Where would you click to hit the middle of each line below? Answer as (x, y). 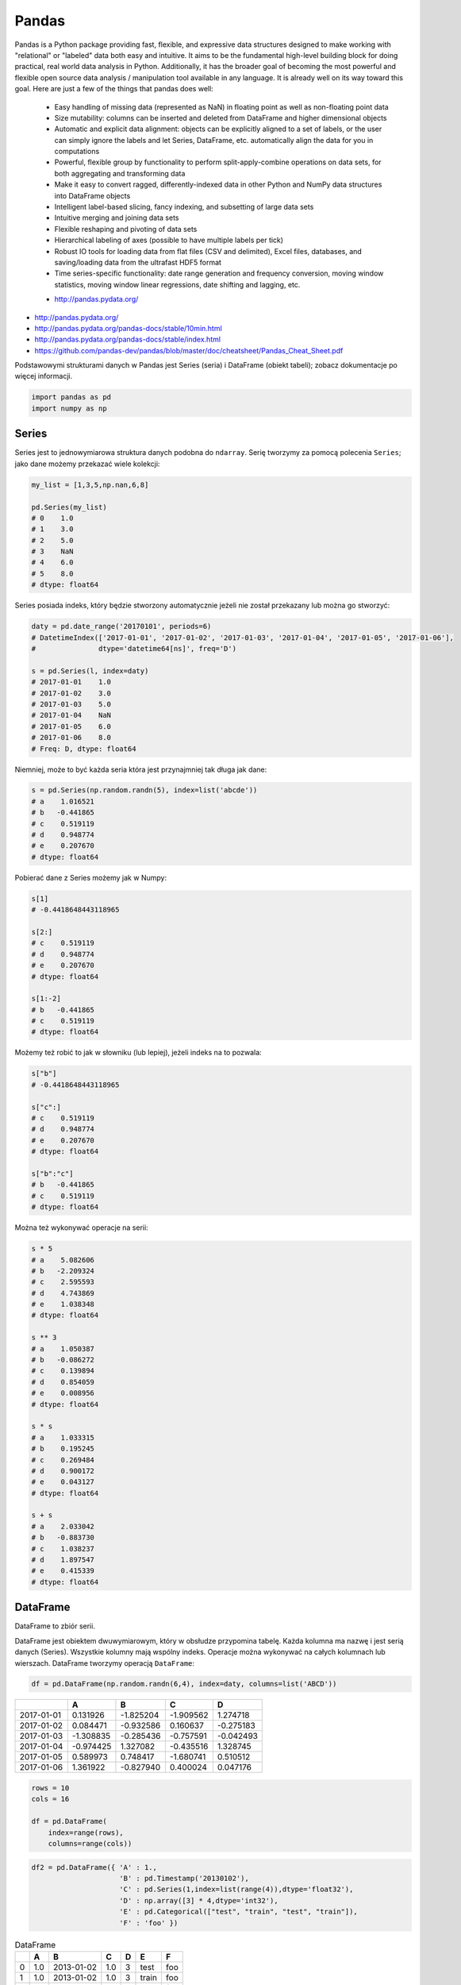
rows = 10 (50, 1788)
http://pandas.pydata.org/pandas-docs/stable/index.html (128, 339)
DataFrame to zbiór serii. (55, 1626)
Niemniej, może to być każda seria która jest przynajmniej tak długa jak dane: (141, 769)
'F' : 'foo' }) (149, 1923)
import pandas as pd (71, 397)
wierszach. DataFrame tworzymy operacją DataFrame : (104, 1663)
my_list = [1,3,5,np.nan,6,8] (90, 485)
